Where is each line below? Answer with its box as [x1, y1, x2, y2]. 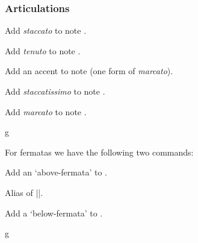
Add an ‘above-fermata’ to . [5, 166, 107, 178]
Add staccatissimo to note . [5, 85, 105, 97]
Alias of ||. [5, 186, 43, 198]
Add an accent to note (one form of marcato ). [5, 65, 173, 77]
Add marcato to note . [5, 105, 87, 118]
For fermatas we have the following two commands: [5, 145, 194, 158]
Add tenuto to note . [5, 44, 81, 57]
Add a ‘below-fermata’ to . [5, 206, 103, 219]
